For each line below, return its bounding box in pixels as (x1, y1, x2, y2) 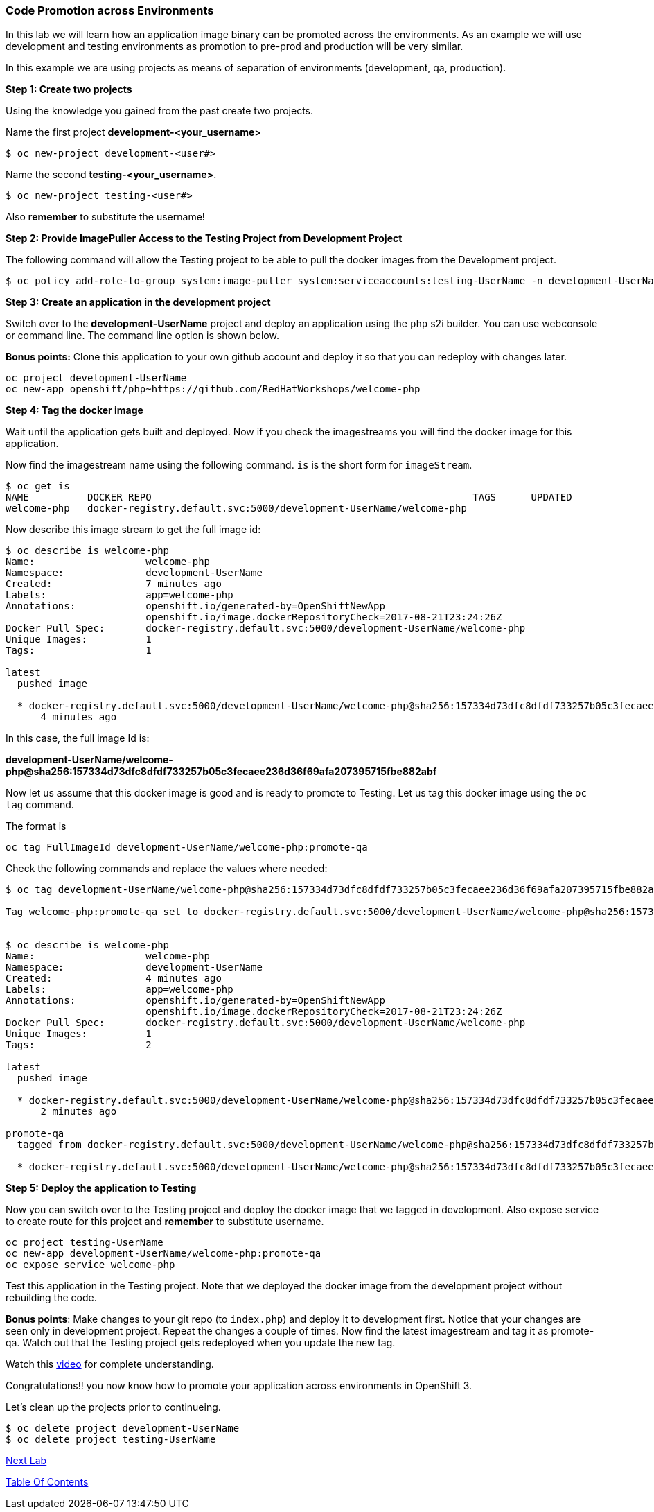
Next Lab (6, 1454, 47, 1467)
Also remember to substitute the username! (6, 211, 205, 223)
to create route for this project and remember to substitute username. (6, 1215, 324, 1228)
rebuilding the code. (6, 1292, 97, 1304)
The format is (6, 820, 67, 833)
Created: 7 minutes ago (6, 578, 222, 590)
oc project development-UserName (6, 372, 187, 384)
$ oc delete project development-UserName (6, 1423, 240, 1434)
